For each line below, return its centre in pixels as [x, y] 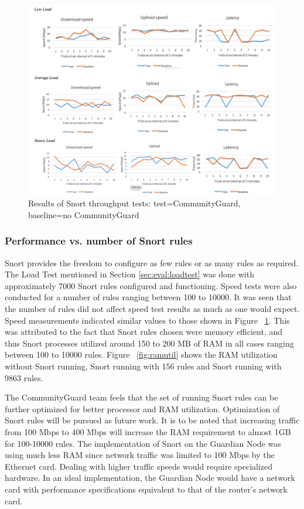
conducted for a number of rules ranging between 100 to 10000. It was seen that [148, 297]
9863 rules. [24, 377]
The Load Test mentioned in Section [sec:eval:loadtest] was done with [129, 274]
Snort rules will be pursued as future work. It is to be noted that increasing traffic [152, 420]
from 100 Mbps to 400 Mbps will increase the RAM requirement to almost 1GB [148, 431]
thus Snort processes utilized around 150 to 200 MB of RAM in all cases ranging [149, 343]
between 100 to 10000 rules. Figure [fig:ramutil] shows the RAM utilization [141, 354]
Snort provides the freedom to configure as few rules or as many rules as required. [152, 262]
